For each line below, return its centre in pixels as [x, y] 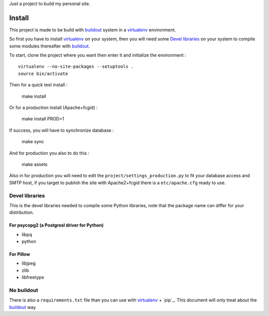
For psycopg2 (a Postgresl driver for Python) [57, 225]
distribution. [22, 213]
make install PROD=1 [43, 119]
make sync [33, 142]
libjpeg [29, 263]
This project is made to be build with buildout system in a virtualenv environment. [93, 29]
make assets [35, 164]
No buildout [24, 291]
